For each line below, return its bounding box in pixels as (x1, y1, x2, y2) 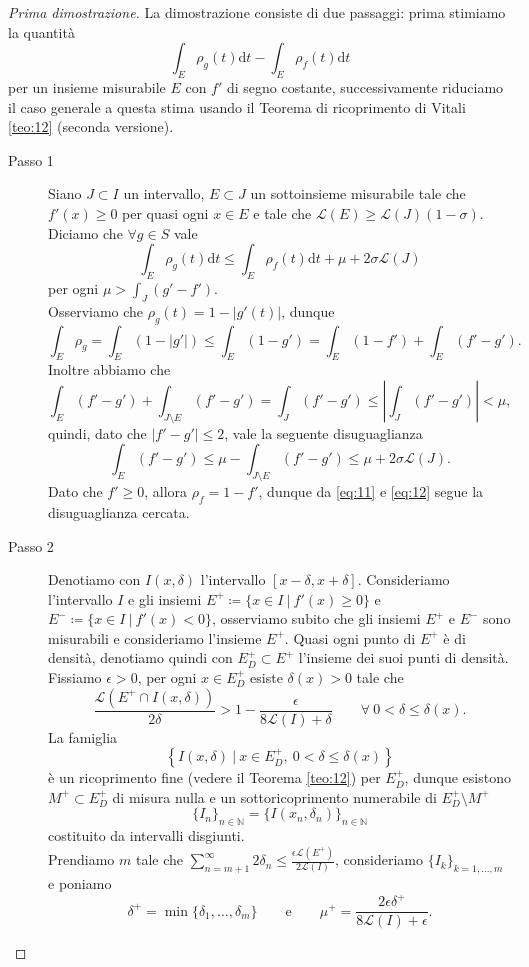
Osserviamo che (48, 300, 144, 321)
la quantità (8, 21, 75, 42)
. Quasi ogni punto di (284, 627, 416, 648)
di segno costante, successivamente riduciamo (226, 76, 504, 97)
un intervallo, (123, 183, 205, 204)
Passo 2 (8, 535, 54, 556)
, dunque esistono (404, 767, 511, 788)
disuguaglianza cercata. (48, 501, 190, 522)
